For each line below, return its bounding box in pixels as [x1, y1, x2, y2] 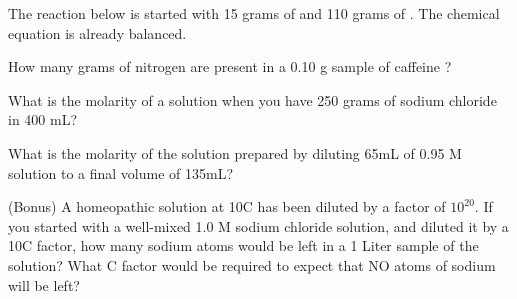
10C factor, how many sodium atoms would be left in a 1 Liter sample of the [8, 235, 479, 256]
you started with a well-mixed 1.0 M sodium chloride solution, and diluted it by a [8, 215, 509, 236]
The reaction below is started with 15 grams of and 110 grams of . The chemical [8, 3, 500, 23]
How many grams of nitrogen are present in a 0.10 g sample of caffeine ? [8, 56, 452, 77]
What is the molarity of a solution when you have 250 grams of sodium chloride [8, 89, 497, 110]
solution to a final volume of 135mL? [8, 162, 234, 183]
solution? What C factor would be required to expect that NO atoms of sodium [8, 254, 496, 275]
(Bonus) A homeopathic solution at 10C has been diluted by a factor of [8, 196, 446, 217]
